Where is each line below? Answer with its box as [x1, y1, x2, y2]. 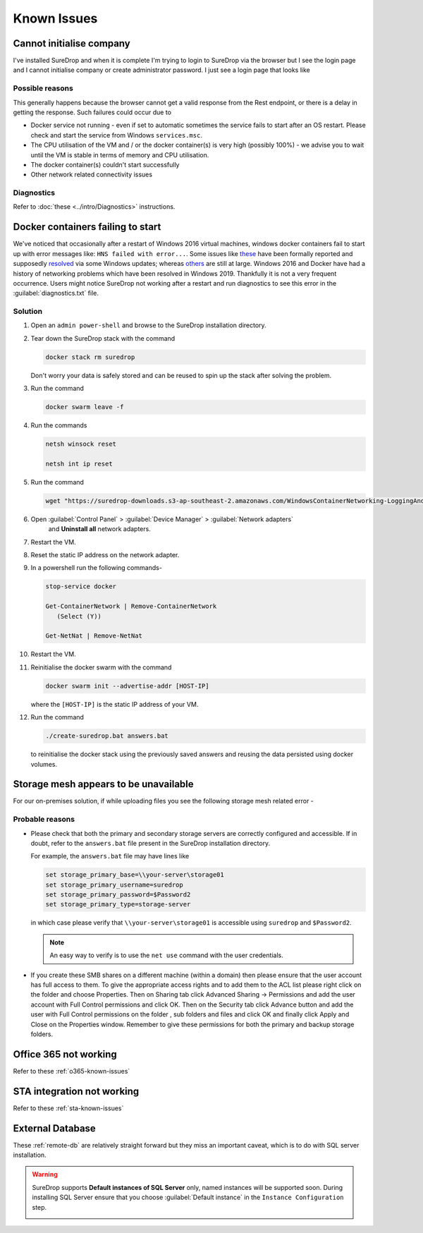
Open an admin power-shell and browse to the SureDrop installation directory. [30, 321, 267, 329]
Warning [32, 1170, 58, 1179]
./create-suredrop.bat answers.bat [45, 732, 168, 740]
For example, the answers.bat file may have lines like [30, 852, 190, 861]
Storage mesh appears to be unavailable [13, 778, 194, 790]
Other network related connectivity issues [30, 170, 153, 179]
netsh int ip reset [45, 459, 113, 468]
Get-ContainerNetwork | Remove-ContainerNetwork [45, 602, 217, 610]
